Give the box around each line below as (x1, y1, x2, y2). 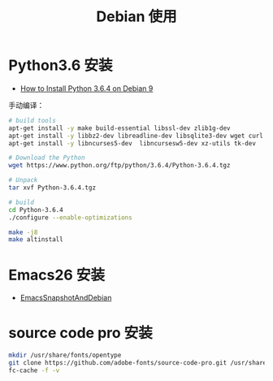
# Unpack (8, 176, 38, 184)
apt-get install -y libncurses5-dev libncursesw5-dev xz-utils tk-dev (8, 139, 256, 147)
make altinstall (8, 236, 63, 244)
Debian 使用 (96, 7, 177, 26)
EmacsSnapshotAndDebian (19, 293, 112, 303)
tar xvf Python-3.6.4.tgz (8, 184, 96, 192)
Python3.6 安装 (8, 56, 113, 75)
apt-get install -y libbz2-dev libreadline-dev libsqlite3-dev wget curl (8, 132, 264, 140)
